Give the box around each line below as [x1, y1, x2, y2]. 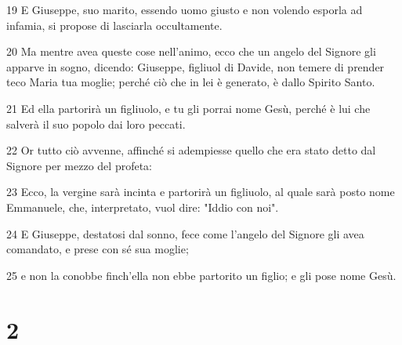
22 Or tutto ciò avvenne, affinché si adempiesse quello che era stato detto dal [6, 142, 376, 158]
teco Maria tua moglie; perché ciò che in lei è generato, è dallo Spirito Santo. [6, 74, 375, 90]
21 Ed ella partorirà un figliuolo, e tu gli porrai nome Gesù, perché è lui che [6, 100, 371, 116]
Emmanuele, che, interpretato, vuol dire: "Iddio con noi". [6, 198, 279, 215]
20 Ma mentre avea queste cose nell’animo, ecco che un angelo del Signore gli [6, 43, 376, 60]
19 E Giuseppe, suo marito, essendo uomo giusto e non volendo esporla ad [6, 2, 363, 17]
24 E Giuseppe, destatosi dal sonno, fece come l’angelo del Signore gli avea [6, 225, 364, 241]
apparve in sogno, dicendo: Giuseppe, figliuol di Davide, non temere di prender [6, 58, 385, 74]
